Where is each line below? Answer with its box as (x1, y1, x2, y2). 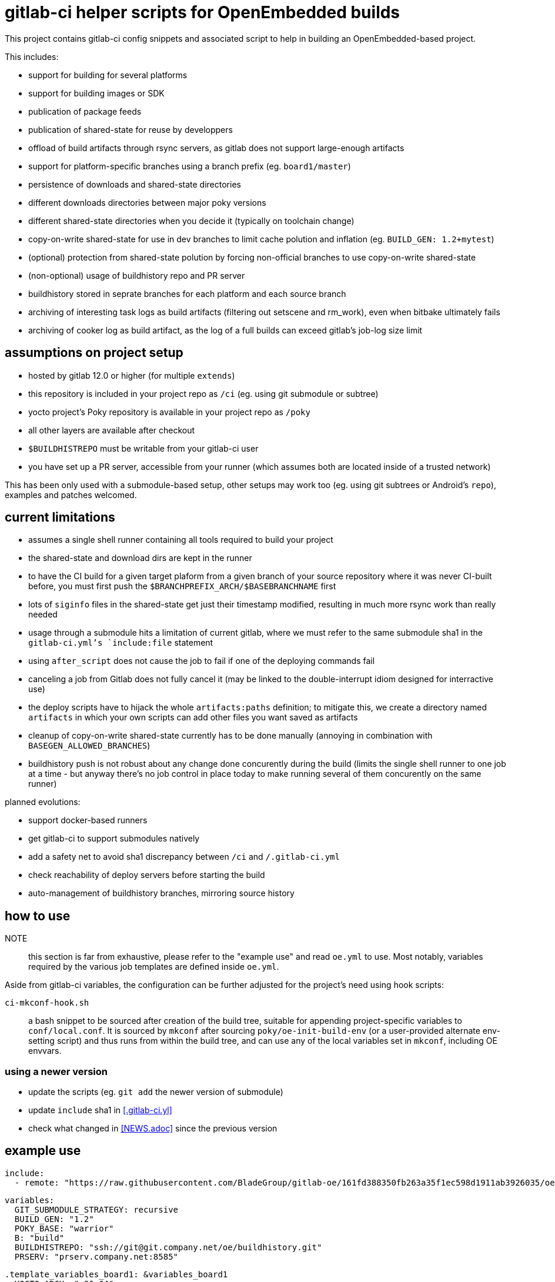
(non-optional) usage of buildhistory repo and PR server (28, 270, 245, 281)
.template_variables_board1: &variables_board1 (5, 1269, 228, 1279)
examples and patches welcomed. (5, 489, 137, 500)
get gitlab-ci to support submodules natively (28, 833, 200, 844)
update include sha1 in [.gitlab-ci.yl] (28, 1105, 172, 1116)
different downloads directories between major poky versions (28, 197, 266, 208)
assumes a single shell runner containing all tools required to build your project (28, 535, 333, 545)
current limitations (5, 510, 115, 525)
